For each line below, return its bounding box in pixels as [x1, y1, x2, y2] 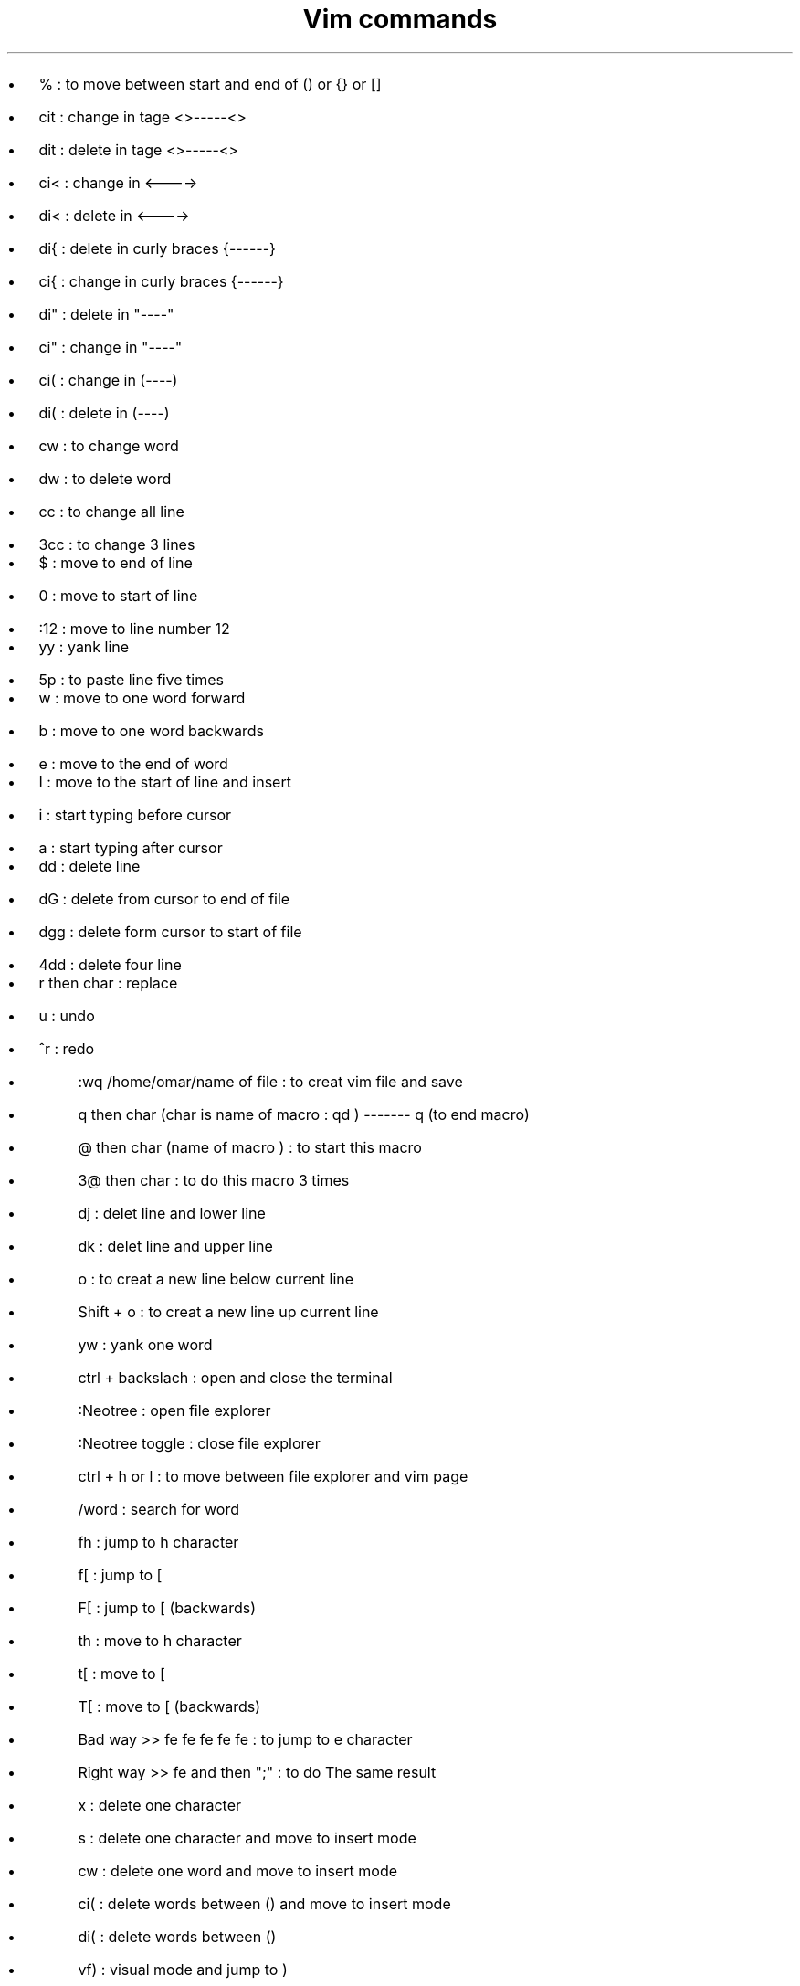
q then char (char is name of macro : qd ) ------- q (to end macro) [78, 1104, 530, 1124]
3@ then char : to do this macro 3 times [78, 1170, 350, 1189]
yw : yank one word [78, 1335, 213, 1354]
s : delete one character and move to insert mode [78, 1828, 416, 1847]
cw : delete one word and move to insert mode [78, 1861, 398, 1880]
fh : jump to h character [78, 1532, 239, 1551]
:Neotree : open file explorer [78, 1400, 271, 1420]
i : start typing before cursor [38, 805, 232, 824]
